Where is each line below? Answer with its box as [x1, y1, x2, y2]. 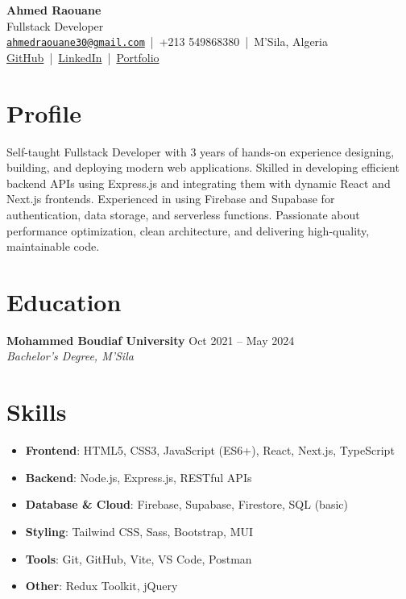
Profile [6, 96, 81, 129]
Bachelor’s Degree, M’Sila [6, 347, 134, 364]
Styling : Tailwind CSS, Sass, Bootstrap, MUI [25, 522, 254, 539]
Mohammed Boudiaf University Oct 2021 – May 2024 [6, 331, 295, 348]
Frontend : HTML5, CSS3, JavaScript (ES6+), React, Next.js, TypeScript [25, 442, 395, 459]
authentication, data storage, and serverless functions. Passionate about [6, 206, 360, 223]
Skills [6, 395, 67, 428]
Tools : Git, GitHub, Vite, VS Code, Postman [25, 550, 252, 567]
